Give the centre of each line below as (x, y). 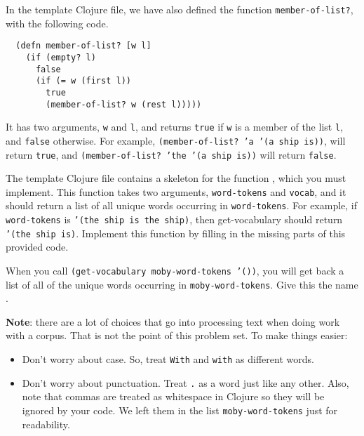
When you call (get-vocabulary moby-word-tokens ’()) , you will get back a (175, 270)
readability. (46, 424)
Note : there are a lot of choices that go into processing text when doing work (173, 321)
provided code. (37, 247)
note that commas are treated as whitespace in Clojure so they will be (173, 396)
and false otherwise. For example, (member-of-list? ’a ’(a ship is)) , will (176, 140)
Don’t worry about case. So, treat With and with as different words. (168, 359)
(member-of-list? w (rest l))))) (124, 104)
